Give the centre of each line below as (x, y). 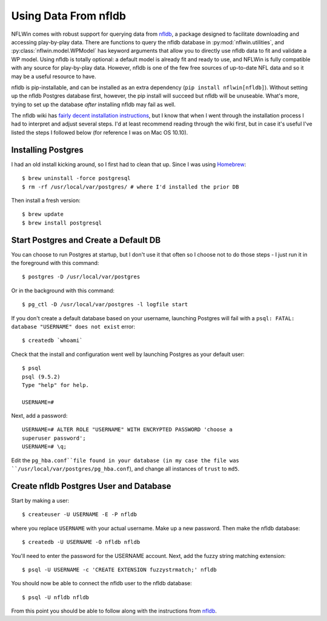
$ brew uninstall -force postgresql (76, 178)
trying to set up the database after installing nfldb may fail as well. (93, 104)
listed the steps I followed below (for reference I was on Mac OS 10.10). (100, 132)
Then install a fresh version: (46, 200)
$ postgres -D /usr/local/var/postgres (81, 277)
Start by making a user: (40, 500)
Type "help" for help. (56, 385)
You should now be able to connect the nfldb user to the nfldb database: (101, 583)
